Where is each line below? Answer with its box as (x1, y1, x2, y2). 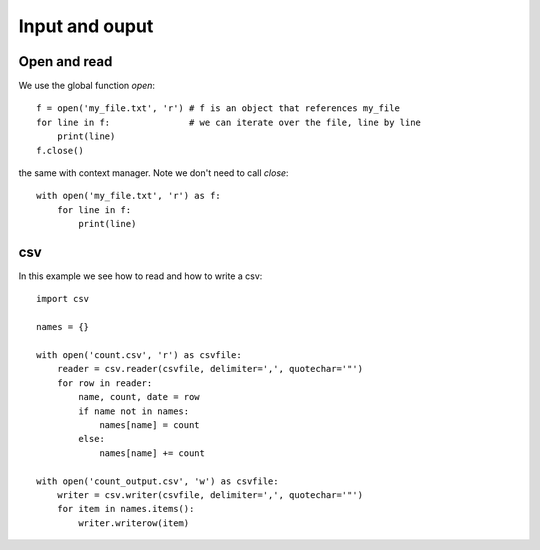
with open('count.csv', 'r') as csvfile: (36, 350, 242, 361)
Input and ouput (18, 15, 154, 37)
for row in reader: (56, 377, 153, 389)
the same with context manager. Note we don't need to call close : (18, 167, 289, 179)
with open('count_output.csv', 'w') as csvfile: (36, 475, 279, 487)
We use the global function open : (18, 80, 155, 92)
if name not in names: (78, 405, 190, 417)
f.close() (36, 145, 84, 156)
